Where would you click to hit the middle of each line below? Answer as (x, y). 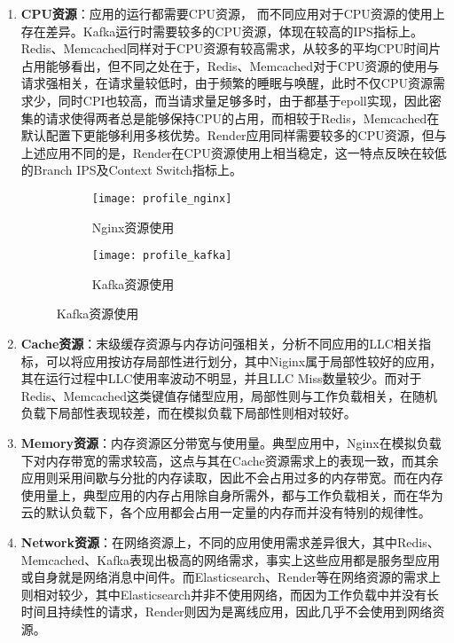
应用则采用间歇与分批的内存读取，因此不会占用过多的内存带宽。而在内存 (232, 478)
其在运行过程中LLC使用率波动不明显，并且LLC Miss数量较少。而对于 (221, 378)
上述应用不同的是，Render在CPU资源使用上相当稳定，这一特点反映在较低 (234, 152)
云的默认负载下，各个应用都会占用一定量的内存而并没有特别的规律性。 (226, 512)
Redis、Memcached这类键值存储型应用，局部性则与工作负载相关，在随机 (229, 395)
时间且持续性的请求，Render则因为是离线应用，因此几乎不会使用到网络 (227, 612)
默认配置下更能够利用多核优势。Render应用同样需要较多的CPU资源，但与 (234, 135)
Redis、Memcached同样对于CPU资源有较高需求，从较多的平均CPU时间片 (231, 48)
